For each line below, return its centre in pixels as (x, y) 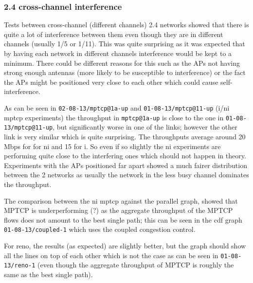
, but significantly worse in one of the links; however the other (145, 127)
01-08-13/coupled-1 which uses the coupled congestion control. (100, 229)
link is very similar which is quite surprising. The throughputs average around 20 (125, 136)
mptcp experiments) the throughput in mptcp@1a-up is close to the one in (114, 117)
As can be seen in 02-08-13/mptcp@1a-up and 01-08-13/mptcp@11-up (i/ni (117, 107)
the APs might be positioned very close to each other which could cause (111, 82)
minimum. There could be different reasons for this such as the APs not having (122, 63)
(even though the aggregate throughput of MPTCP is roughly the (136, 265)
